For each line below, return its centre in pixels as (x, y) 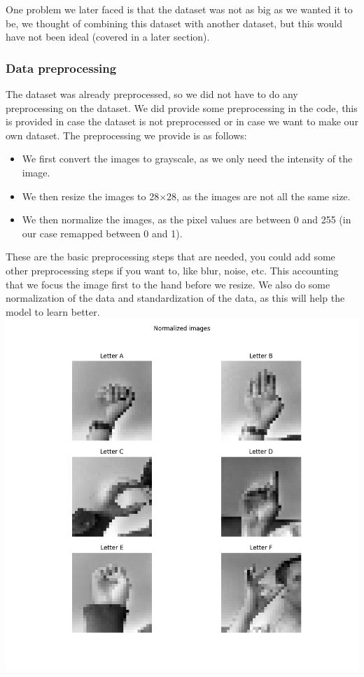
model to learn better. (53, 311)
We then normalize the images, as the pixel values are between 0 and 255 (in (187, 219)
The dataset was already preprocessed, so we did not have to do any (152, 94)
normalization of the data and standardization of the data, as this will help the (175, 298)
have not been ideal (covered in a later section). (108, 37)
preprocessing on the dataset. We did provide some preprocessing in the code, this (182, 107)
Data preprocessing (61, 68)
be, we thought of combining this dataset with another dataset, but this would (174, 23)
